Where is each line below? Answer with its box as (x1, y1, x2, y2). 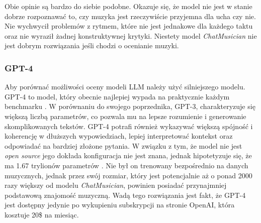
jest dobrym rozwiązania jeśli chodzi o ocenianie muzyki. (5, 40, 179, 51)
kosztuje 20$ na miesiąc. (5, 209, 79, 219)
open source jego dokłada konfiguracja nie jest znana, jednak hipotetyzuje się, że (5, 150, 252, 161)
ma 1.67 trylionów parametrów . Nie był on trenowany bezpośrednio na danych (5, 160, 248, 170)
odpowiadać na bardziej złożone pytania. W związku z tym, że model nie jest (5, 140, 242, 151)
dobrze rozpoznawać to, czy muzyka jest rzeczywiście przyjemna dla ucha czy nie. (5, 11, 256, 21)
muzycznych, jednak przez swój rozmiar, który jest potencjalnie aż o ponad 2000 (5, 170, 252, 180)
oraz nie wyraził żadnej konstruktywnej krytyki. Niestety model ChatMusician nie (5, 30, 257, 41)
